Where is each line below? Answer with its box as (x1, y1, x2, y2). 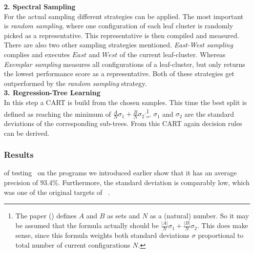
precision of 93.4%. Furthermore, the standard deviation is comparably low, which (4, 177, 250, 188)
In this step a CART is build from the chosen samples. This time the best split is (4, 97, 247, 107)
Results (4, 148, 34, 161)
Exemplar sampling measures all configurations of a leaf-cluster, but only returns (4, 59, 245, 69)
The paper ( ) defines (15, 211, 77, 221)
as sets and (107, 211, 140, 221)
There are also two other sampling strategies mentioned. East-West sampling (4, 40, 233, 50)
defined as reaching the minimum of (4, 108, 111, 119)
